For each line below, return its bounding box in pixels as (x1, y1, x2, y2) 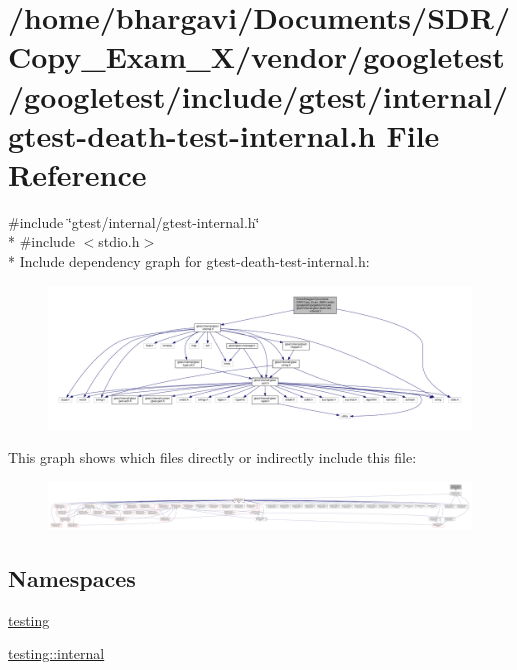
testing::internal (8, 643, 105, 664)
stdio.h (98, 231, 140, 252)
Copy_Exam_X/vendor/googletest (8, 36, 505, 77)
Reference (8, 153, 147, 194)
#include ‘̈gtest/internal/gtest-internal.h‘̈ (8, 211, 260, 232)
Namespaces (8, 563, 136, 593)
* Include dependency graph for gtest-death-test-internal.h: (8, 251, 370, 272)
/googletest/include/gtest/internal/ (8, 75, 509, 116)
